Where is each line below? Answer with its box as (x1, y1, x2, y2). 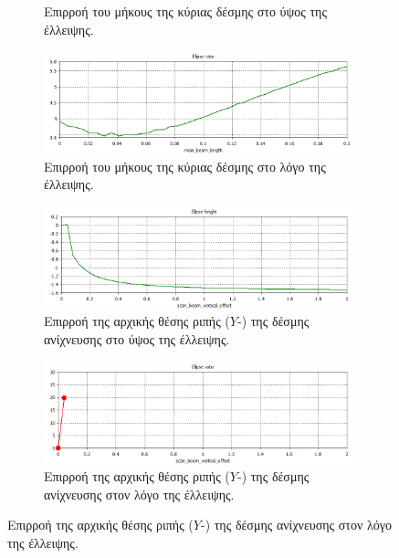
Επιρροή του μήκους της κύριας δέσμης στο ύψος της (44, 2, 327, 20)
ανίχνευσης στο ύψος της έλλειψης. (44, 330, 230, 348)
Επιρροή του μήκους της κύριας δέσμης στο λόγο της (44, 156, 326, 175)
